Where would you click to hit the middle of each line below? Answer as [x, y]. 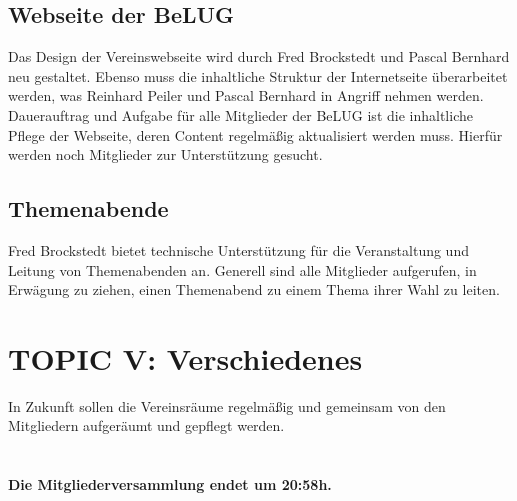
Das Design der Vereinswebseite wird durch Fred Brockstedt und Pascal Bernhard [259, 56]
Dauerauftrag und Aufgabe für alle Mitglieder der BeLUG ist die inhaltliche [240, 114]
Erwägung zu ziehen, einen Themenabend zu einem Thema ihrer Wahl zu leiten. [254, 289]
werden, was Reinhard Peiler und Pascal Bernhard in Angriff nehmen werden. [246, 95]
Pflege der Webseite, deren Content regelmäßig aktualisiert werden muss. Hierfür [255, 134]
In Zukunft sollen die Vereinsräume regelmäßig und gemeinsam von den [227, 405]
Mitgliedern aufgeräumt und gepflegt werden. [146, 425]
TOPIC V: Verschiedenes [185, 357]
